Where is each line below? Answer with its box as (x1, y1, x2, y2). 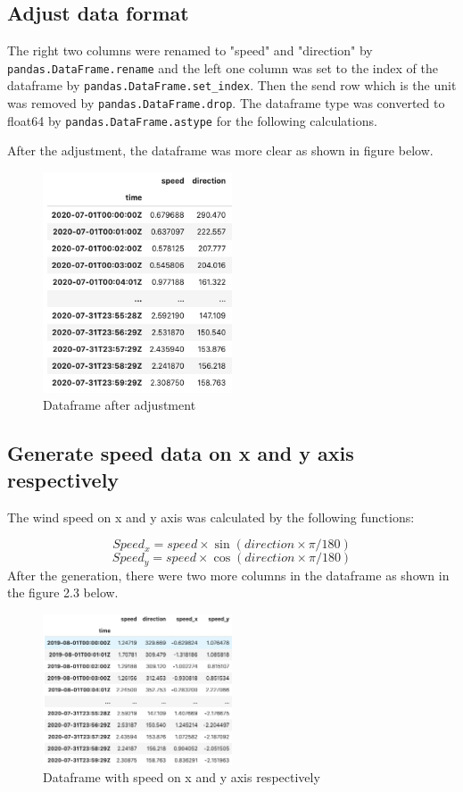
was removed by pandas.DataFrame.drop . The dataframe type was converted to (7, 94, 445, 113)
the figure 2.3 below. (7, 583, 119, 602)
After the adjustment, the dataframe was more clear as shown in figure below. (7, 141, 434, 160)
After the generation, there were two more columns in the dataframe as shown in (7, 565, 450, 584)
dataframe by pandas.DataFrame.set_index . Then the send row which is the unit (7, 76, 457, 95)
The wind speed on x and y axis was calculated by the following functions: (7, 507, 415, 526)
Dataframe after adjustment (43, 396, 196, 414)
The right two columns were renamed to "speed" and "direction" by (7, 41, 373, 60)
